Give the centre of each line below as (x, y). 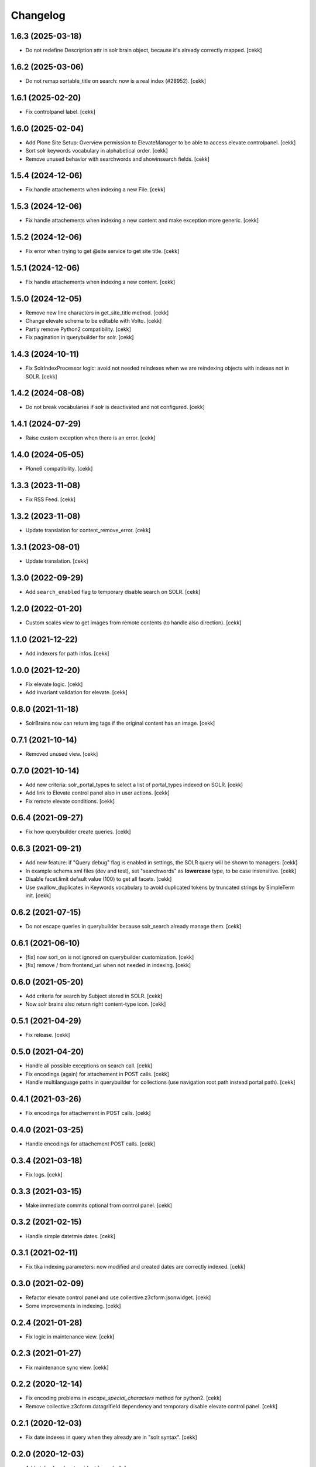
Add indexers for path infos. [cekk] (67, 653)
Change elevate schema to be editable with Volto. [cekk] (94, 321)
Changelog (38, 15)
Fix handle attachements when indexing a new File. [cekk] (95, 190)
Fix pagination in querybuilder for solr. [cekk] (80, 337)
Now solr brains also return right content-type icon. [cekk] (96, 1004)
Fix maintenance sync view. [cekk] (67, 1367)
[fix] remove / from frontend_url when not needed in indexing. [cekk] (108, 965)
